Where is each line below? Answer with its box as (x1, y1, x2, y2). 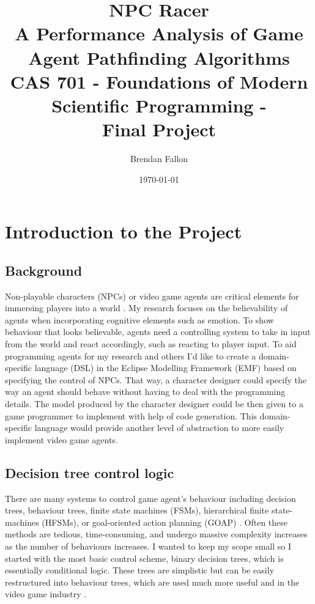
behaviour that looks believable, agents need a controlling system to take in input (5, 325, 311, 338)
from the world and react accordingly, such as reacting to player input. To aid (5, 337, 297, 350)
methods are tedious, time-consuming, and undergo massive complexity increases (5, 528, 308, 540)
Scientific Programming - (51, 92, 267, 117)
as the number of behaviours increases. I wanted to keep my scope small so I (5, 539, 292, 552)
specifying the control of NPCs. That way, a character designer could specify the (5, 373, 306, 386)
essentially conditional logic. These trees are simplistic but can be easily (5, 564, 275, 576)
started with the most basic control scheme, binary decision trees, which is (5, 551, 284, 564)
